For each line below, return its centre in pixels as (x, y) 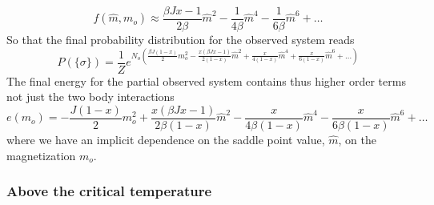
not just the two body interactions (90, 96)
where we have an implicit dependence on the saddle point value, (166, 139)
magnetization (41, 155)
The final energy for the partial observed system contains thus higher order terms (206, 80)
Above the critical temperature (109, 191)
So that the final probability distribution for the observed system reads (181, 40)
